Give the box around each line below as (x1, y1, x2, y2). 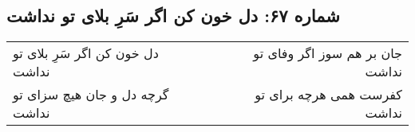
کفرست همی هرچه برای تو (255, 85, 402, 104)
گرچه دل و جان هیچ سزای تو (13, 85, 169, 104)
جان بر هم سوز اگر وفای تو (253, 44, 402, 63)
